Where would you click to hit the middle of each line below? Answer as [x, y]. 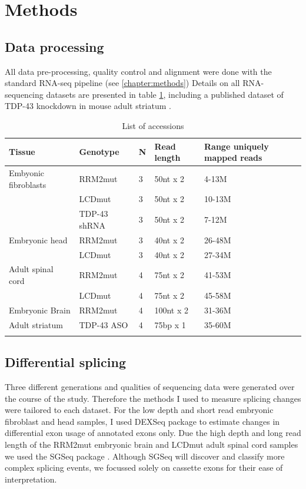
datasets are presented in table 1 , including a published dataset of [165, 94]
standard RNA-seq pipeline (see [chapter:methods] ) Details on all [122, 83]
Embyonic [27, 172]
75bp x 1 [170, 324]
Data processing [54, 46]
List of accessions [153, 125]
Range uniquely [237, 146]
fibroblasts [28, 184]
